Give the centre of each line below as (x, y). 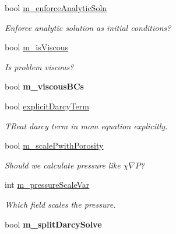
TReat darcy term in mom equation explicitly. (86, 125)
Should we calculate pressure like (63, 165)
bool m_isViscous (37, 47)
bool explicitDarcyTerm (47, 106)
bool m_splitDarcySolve (53, 224)
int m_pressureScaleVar (47, 185)
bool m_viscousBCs (44, 86)
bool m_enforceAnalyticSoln (56, 8)
